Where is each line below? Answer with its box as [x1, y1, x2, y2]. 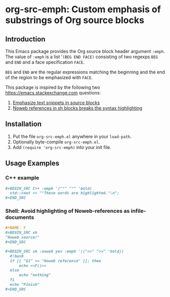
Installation [5, 120, 42, 129]
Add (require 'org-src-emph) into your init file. [12, 144, 111, 150]
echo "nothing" [18, 273, 51, 278]
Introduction [5, 35, 46, 43]
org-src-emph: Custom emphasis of [5, 4, 161, 15]
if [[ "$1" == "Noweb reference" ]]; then [10, 258, 101, 263]
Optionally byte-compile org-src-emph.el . [12, 139, 100, 145]
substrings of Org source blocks [5, 14, 145, 26]
